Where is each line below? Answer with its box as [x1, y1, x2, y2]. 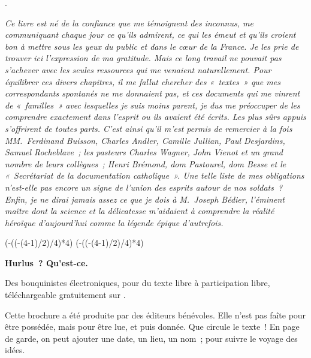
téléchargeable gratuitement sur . [5, 288, 126, 301]
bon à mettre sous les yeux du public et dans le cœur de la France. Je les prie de [5, 40, 299, 52]
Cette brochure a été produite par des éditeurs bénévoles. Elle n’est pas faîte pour [5, 308, 306, 321]
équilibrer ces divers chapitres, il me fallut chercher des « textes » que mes [5, 75, 280, 88]
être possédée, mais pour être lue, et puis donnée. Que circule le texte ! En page [5, 320, 300, 333]
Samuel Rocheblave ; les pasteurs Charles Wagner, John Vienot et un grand [5, 146, 283, 158]
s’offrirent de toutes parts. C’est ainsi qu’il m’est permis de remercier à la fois [5, 122, 292, 134]
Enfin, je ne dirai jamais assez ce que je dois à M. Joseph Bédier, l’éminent [5, 192, 285, 205]
